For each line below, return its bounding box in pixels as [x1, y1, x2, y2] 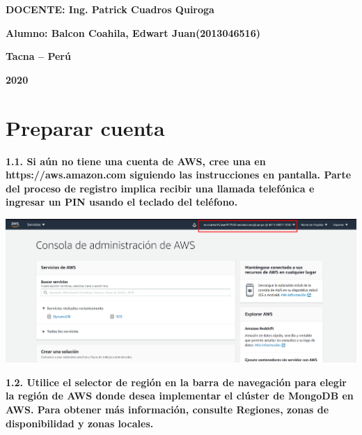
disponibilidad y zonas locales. [6, 415, 154, 430]
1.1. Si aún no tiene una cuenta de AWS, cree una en [6, 153, 266, 168]
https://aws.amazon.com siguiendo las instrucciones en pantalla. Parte [6, 167, 352, 182]
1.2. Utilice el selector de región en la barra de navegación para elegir [6, 374, 347, 389]
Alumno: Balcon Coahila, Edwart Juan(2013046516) [6, 25, 260, 40]
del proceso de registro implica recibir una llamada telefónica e [6, 181, 315, 195]
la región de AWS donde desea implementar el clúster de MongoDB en [6, 388, 354, 403]
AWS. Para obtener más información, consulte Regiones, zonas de [6, 402, 329, 417]
